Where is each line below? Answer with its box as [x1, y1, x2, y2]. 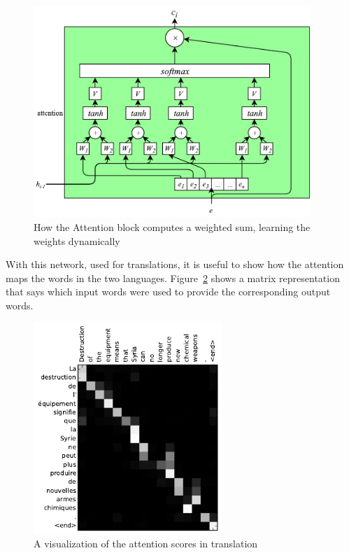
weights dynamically [34, 233, 120, 248]
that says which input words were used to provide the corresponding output [6, 284, 331, 299]
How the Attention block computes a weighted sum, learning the [34, 219, 311, 234]
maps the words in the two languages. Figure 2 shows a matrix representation [6, 270, 340, 285]
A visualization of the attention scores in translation [34, 536, 258, 551]
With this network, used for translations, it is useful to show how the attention [6, 257, 344, 272]
